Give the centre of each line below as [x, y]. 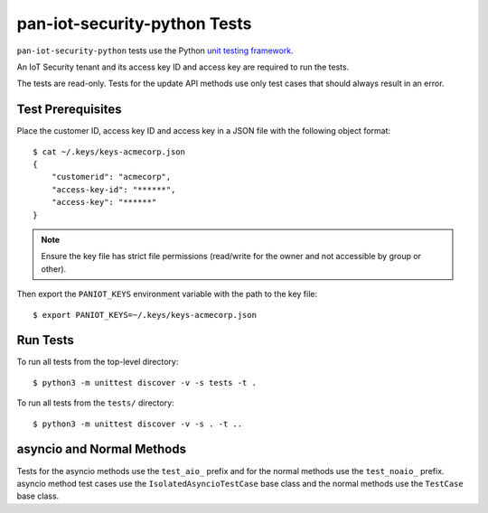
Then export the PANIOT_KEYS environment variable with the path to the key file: [167, 294]
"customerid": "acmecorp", [111, 177]
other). [54, 269]
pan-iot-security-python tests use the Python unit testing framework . [155, 51]
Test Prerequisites [69, 110]
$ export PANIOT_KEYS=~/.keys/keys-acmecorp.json [145, 315]
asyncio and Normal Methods [102, 449]
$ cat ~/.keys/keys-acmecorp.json [109, 152]
